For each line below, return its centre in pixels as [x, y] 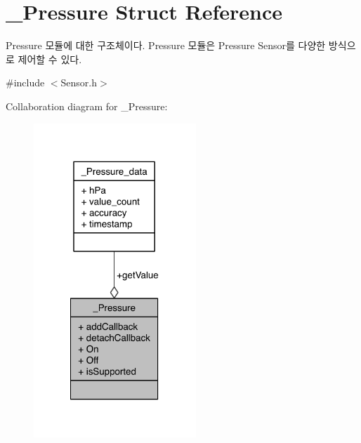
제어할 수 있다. [50, 59]
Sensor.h [79, 82]
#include [25, 82]
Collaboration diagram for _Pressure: [87, 106]
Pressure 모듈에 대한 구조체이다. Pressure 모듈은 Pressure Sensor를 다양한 [166, 45]
